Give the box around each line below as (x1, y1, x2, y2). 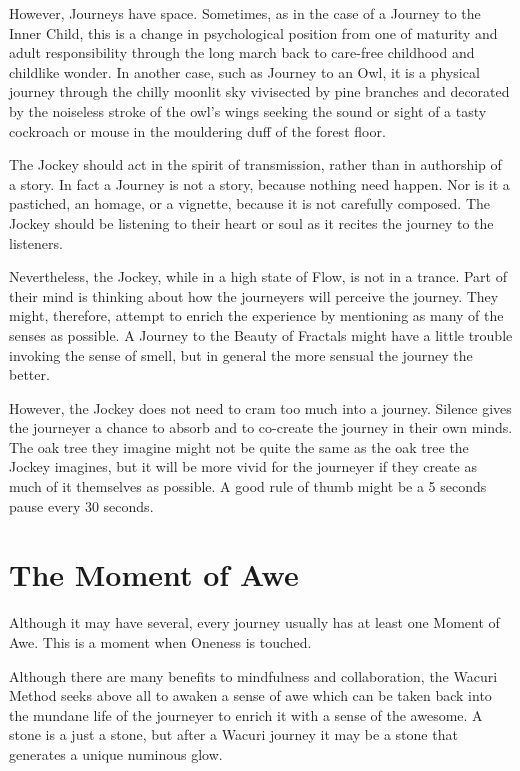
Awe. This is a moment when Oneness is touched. (9, 631, 312, 652)
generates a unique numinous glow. (9, 743, 223, 764)
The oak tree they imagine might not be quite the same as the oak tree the (9, 436, 469, 457)
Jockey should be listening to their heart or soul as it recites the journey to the (9, 212, 494, 233)
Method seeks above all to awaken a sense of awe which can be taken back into (9, 685, 492, 706)
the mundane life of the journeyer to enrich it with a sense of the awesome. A (9, 704, 483, 725)
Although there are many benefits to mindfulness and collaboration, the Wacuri (9, 665, 498, 686)
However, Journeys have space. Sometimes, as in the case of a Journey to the (9, 3, 481, 23)
